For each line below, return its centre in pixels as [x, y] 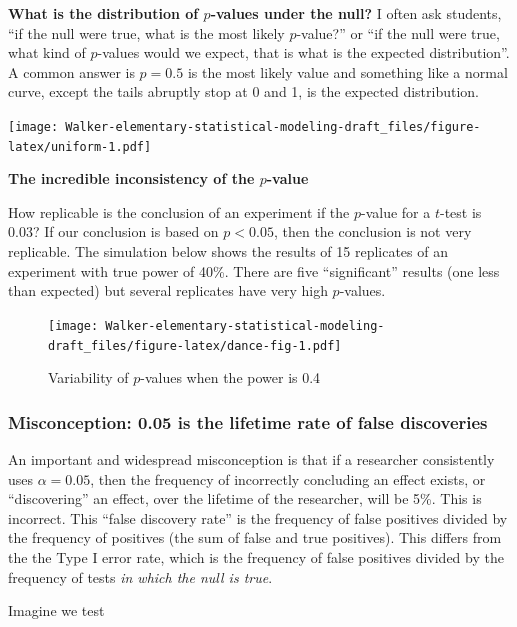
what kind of [47, 52]
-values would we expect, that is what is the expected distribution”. [303, 52]
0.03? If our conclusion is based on [113, 231]
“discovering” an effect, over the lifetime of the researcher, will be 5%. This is [245, 498]
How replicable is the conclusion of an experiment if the [179, 211]
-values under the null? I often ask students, [356, 13]
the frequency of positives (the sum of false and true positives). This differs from [255, 537]
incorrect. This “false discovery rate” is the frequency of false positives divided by [258, 517]
